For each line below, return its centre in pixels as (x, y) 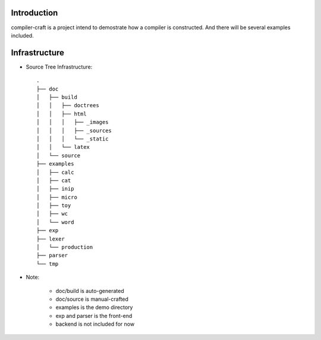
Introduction (34, 13)
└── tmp (48, 264)
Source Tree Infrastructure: (59, 67)
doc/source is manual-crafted (92, 299)
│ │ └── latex (63, 147)
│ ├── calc (55, 172)
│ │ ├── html (62, 114)
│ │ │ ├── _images (73, 122)
